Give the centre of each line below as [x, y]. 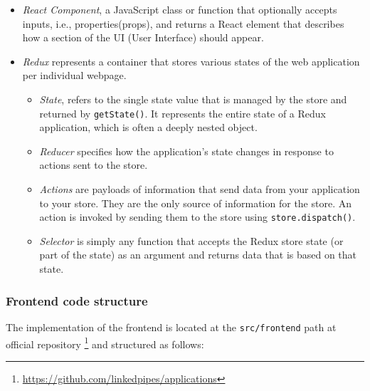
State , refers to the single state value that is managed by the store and [193, 99]
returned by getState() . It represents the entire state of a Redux [183, 113]
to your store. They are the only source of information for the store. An [195, 203]
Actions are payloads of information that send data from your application [200, 189]
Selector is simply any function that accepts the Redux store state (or [191, 240]
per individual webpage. [74, 75]
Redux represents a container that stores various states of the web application [191, 61]
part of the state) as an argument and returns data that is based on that [198, 255]
